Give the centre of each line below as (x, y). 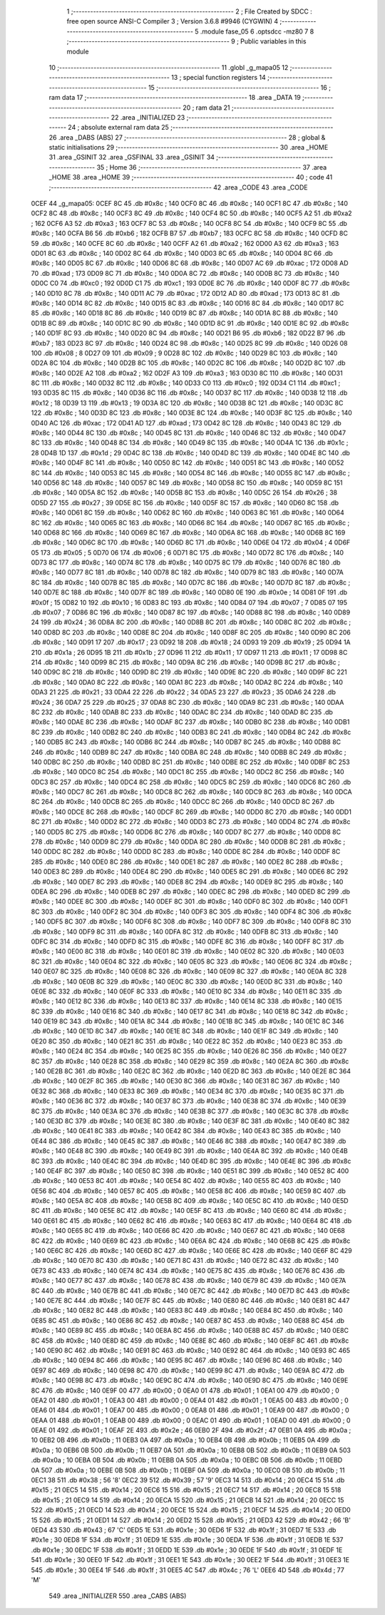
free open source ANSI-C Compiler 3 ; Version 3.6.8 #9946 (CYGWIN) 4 (173, 21)
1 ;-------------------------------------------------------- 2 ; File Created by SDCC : (190, 11)
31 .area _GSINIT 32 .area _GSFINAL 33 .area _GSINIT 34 (132, 158)
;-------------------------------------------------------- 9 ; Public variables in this (186, 41)
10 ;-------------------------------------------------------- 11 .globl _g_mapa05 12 (169, 67)
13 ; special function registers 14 (219, 78)
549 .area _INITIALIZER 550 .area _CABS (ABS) (118, 1596)
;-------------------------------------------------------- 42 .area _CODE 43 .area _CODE (178, 187)
